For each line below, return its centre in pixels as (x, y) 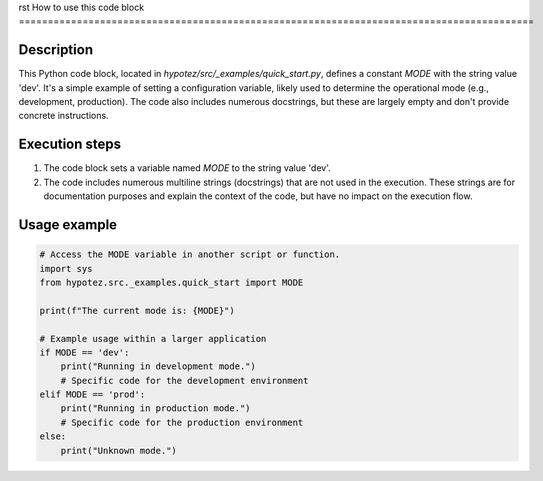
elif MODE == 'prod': (92, 394)
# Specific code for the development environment (184, 380)
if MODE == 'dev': (84, 352)
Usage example (68, 224)
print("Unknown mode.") (118, 450)
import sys (66, 268)
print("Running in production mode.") (155, 408)
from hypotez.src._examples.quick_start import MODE (171, 282)
